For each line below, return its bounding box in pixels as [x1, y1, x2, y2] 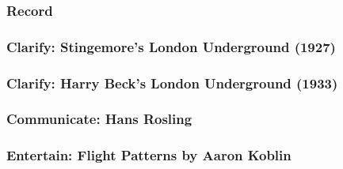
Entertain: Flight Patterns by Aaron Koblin [6, 145, 292, 165]
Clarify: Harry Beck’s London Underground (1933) [6, 73, 338, 92]
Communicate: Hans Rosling [6, 109, 192, 129]
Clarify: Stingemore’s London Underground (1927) [6, 36, 336, 56]
